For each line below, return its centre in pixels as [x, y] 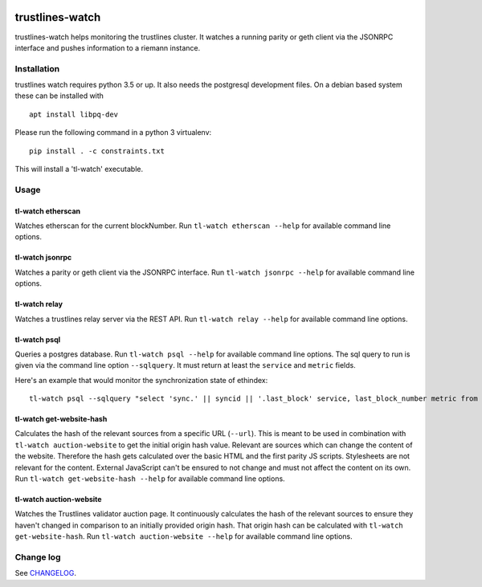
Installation [37, 68]
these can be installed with [59, 96]
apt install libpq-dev [74, 114]
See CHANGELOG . [45, 573]
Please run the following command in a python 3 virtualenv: [113, 132]
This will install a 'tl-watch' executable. [79, 169]
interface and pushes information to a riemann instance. [108, 47]
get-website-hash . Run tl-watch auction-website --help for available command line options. [184, 536]
